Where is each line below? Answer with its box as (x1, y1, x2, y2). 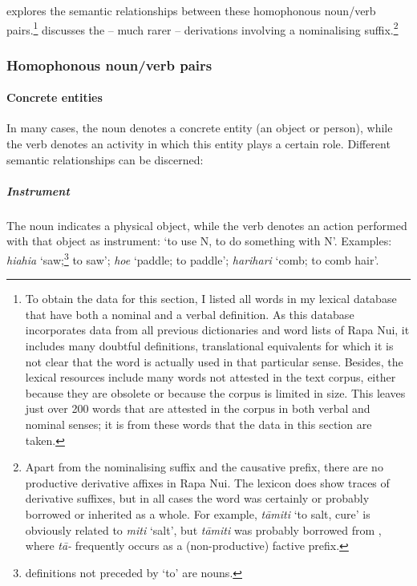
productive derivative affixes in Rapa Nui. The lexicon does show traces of (25, 474, 390, 491)
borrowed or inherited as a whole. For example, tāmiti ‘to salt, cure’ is (25, 505, 370, 522)
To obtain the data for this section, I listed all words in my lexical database (25, 290, 397, 307)
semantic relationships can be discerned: (6, 151, 204, 168)
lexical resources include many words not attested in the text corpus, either (25, 369, 396, 386)
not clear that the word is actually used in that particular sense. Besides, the (25, 353, 403, 370)
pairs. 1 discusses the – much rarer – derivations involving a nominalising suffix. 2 (6, 18, 399, 38)
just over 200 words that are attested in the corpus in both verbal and (25, 400, 370, 417)
